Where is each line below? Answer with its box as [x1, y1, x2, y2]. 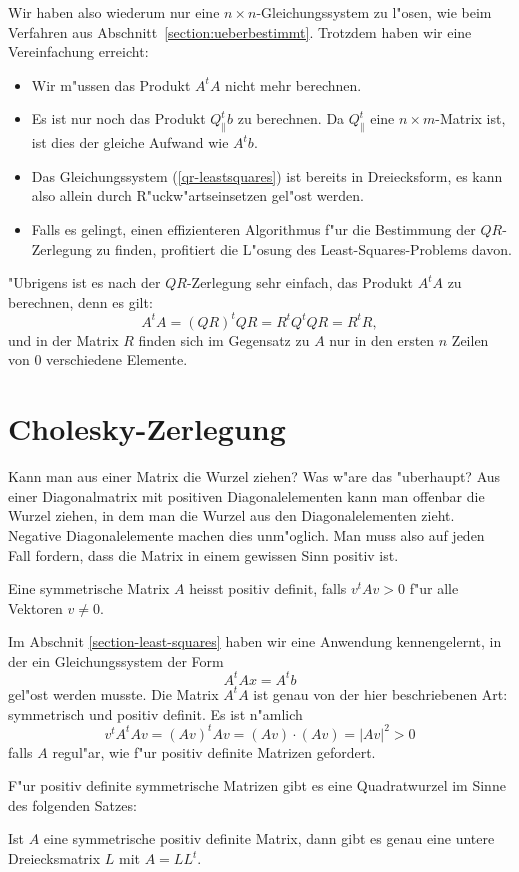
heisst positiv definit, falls [189, 578, 347, 599]
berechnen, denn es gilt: [8, 291, 153, 312]
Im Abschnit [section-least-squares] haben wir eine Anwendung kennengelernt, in [8, 631, 502, 652]
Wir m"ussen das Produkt [31, 74, 191, 95]
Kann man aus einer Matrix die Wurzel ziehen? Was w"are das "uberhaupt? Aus [8, 466, 501, 487]
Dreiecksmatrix [8, 848, 101, 869]
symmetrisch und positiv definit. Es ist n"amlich [8, 703, 303, 724]
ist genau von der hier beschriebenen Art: [253, 683, 508, 704]
